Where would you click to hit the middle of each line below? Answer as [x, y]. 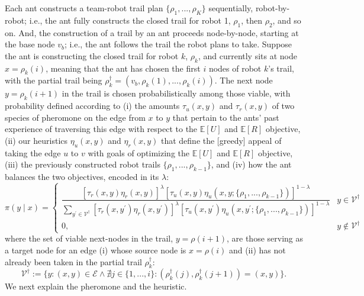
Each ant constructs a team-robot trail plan [84, 8]
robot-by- [273, 8]
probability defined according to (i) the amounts [92, 106]
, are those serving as [265, 238]
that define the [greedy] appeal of [221, 140]
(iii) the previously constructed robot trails [83, 164]
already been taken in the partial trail [73, 261]
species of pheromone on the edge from [75, 117]
